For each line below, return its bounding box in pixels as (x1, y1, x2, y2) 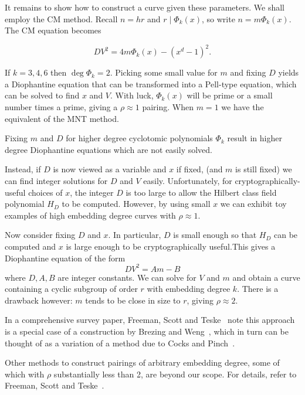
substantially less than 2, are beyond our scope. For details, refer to (53, 367, 297, 380)
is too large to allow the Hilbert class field (126, 186, 277, 198)
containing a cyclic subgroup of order (5, 282, 138, 295)
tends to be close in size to (85, 294, 181, 306)
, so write (202, 12, 235, 25)
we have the (221, 101, 264, 113)
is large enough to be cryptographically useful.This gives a (66, 240, 276, 252)
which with (5, 367, 45, 380)
